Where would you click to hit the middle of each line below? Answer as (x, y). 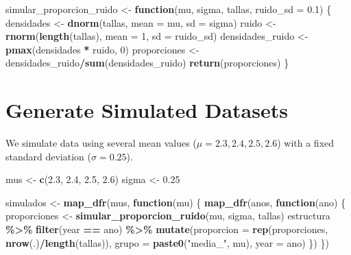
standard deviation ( (48, 156)
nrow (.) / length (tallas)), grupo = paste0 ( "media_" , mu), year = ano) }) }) (167, 242)
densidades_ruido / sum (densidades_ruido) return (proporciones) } (147, 63)
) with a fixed (306, 143)
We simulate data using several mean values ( (101, 143)
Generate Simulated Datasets (147, 110)
